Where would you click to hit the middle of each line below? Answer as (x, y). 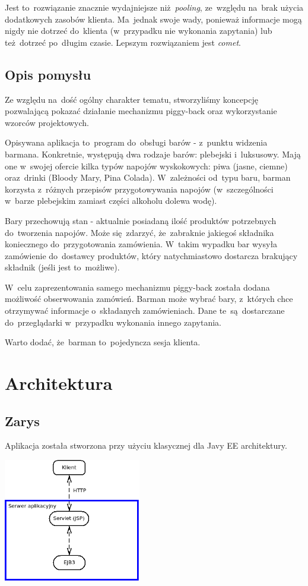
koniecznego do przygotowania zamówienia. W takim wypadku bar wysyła (141, 244)
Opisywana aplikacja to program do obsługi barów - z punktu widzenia (136, 142)
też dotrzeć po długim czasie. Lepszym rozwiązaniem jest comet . (123, 42)
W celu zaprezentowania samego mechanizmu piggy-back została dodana (137, 287)
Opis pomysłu (48, 74)
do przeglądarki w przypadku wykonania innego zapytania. (113, 322)
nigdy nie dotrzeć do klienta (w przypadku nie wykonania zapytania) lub (139, 31)
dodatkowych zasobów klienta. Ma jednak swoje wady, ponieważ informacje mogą (153, 19)
